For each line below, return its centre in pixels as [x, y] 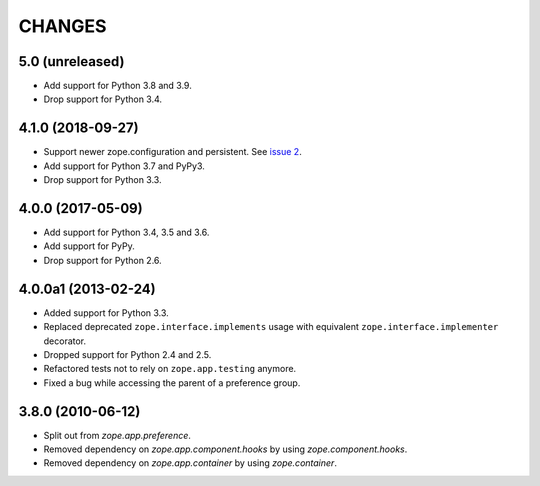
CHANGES [62, 26]
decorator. [65, 341]
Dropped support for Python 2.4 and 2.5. [127, 354]
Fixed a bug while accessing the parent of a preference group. [172, 382]
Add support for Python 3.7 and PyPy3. [124, 166]
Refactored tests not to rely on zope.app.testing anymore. [170, 369]
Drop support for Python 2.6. [102, 260]
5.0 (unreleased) [71, 61]
